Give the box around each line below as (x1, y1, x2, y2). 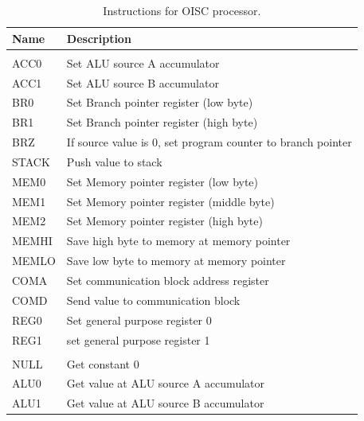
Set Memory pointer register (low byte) (66, 173, 259, 189)
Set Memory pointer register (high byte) (66, 212, 263, 229)
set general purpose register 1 (66, 331, 210, 348)
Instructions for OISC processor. (103, 2, 261, 18)
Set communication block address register (66, 271, 269, 288)
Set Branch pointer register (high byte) (66, 114, 258, 131)
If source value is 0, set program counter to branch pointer (66, 134, 352, 150)
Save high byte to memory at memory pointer (66, 232, 291, 249)
